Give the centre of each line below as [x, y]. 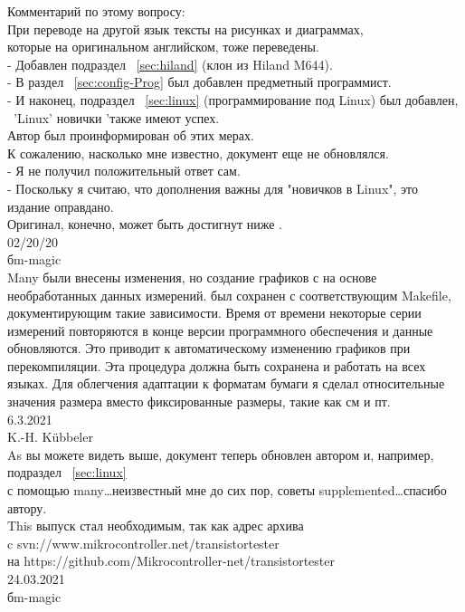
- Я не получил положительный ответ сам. [124, 171]
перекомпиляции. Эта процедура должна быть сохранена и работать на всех [217, 365]
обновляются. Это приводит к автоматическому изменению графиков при [209, 348]
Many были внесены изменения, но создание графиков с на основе [192, 277]
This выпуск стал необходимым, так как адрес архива [156, 526]
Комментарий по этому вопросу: [96, 11]
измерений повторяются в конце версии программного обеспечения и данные [220, 330]
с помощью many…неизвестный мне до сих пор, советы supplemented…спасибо [227, 490]
